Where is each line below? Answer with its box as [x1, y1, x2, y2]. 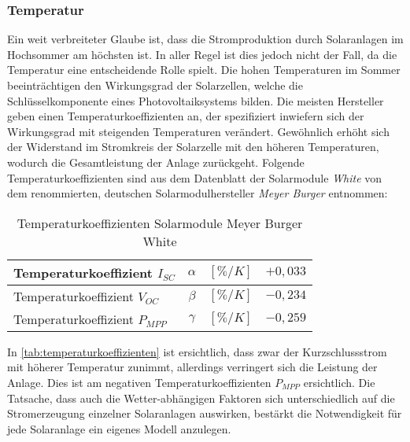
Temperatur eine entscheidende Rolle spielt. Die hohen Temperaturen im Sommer [7, 61, 401, 78]
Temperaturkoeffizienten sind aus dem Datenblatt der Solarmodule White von [7, 169, 382, 186]
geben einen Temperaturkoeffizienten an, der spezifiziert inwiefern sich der [7, 108, 364, 124]
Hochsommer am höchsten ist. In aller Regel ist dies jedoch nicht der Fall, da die [7, 46, 397, 62]
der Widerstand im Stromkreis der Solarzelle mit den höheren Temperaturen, [7, 138, 379, 155]
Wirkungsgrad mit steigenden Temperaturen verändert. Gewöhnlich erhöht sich [7, 123, 390, 139]
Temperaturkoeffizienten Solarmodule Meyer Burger [17, 213, 303, 232]
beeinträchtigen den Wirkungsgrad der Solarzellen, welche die [7, 77, 303, 93]
